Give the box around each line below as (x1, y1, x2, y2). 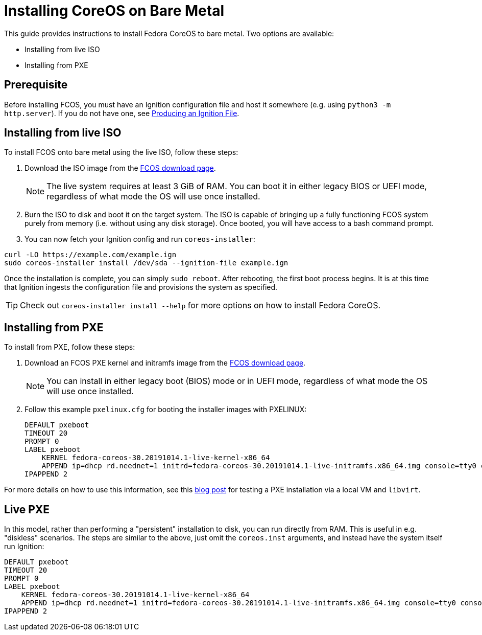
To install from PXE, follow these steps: (4, 343, 135, 352)
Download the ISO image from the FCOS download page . (25, 164, 216, 173)
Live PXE (4, 503, 50, 516)
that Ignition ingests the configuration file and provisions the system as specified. (4, 283, 278, 292)
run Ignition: (4, 542, 44, 551)
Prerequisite (4, 78, 68, 92)
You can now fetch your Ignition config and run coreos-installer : (25, 235, 255, 244)
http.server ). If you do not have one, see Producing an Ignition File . (4, 108, 239, 118)
